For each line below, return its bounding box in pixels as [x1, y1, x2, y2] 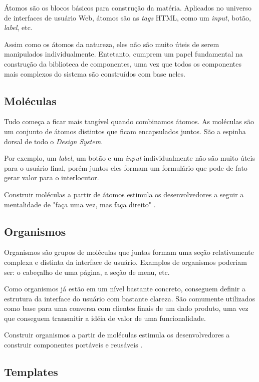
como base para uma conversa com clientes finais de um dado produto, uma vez [4, 303, 248, 313]
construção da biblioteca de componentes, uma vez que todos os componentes [4, 58, 242, 69]
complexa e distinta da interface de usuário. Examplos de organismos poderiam [4, 256, 247, 267]
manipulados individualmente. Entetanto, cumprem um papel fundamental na [4, 49, 243, 59]
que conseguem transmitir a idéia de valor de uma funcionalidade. [4, 312, 206, 323]
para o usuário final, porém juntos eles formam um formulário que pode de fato [4, 162, 247, 173]
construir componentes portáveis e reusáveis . [4, 339, 143, 350]
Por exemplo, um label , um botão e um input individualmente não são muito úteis [4, 153, 255, 163]
